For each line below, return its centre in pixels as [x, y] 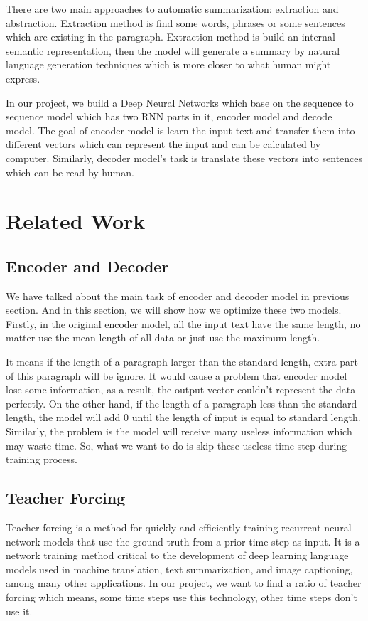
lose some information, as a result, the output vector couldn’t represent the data [181, 389]
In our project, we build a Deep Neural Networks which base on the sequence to [180, 102]
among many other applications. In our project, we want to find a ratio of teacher [184, 583]
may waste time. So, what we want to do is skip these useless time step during [177, 445]
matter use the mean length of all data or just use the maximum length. [163, 338]
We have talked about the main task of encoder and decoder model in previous [178, 296]
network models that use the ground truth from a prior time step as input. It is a [183, 541]
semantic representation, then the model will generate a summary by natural [173, 50]
